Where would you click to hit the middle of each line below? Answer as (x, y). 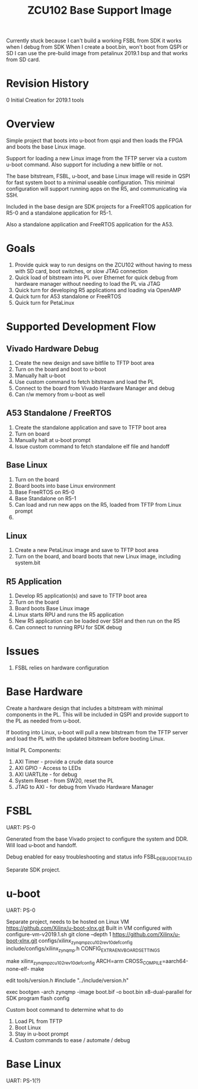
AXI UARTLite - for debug (46, 774)
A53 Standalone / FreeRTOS (59, 413)
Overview (31, 124)
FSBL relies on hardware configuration (62, 668)
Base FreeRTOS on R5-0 (44, 492)
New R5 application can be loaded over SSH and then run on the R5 (98, 621)
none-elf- (18, 969)
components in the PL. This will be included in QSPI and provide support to (98, 715)
